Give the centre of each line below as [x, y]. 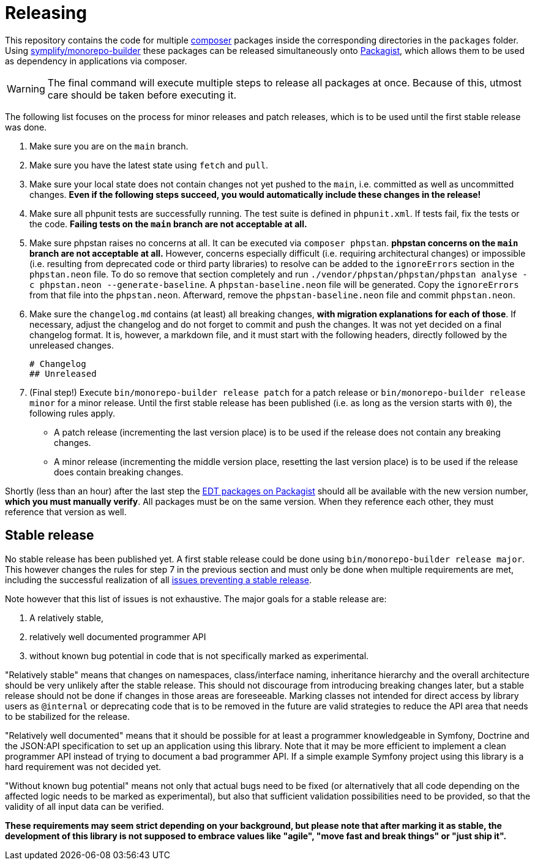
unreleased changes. [72, 345]
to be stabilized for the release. [67, 716]
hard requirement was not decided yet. [83, 766]
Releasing [46, 13]
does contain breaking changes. [119, 472]
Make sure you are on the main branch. [109, 146]
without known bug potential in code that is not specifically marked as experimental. [199, 655]
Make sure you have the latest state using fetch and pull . [149, 165]
